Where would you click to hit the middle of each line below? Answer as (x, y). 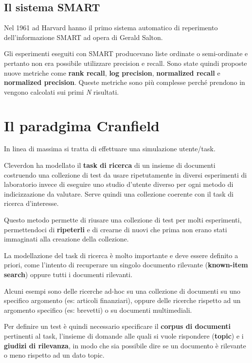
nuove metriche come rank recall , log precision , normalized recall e (112, 72)
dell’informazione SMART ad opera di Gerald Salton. (83, 37)
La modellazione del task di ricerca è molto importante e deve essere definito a (121, 255)
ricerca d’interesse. (31, 203)
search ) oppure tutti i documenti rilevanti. (68, 274)
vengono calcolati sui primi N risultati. (62, 91)
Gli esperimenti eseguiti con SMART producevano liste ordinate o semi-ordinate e (126, 53)
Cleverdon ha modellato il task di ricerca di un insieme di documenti (110, 165)
